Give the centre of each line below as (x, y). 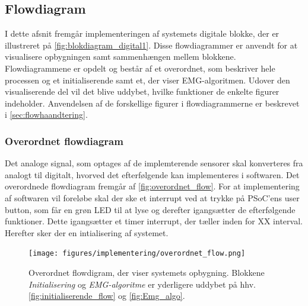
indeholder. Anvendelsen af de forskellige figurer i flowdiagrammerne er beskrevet (152, 103)
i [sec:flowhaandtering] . (46, 115)
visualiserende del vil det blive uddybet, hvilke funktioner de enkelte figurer (142, 91)
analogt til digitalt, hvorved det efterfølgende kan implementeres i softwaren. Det (152, 174)
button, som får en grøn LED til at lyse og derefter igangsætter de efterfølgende (150, 209)
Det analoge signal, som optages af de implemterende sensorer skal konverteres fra (154, 163)
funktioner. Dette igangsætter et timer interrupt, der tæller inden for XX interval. (154, 221)
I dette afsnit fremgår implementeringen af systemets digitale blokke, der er (142, 33)
